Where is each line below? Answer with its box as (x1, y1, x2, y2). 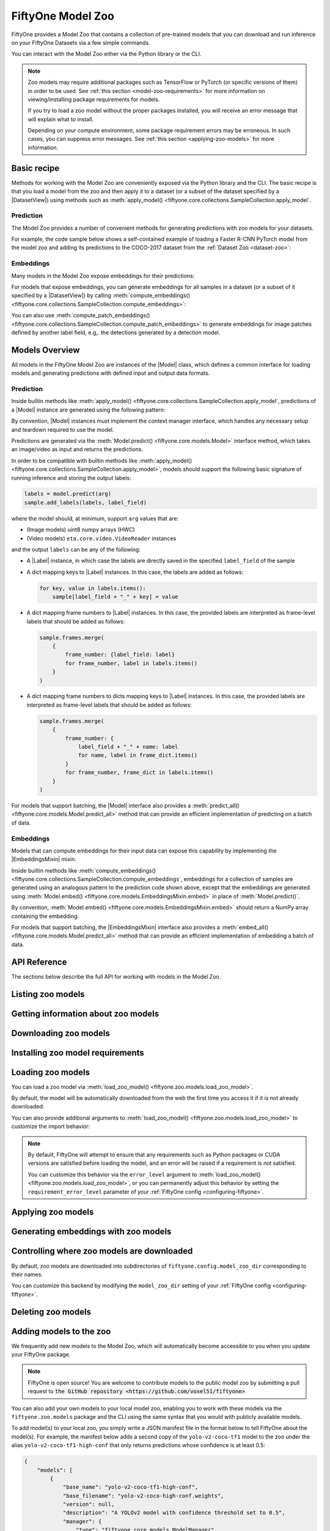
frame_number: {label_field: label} (65, 651, 175, 658)
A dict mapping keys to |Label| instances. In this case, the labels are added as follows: (26, 568, 244, 576)
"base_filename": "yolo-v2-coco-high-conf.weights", (62, 1492, 224, 1499)
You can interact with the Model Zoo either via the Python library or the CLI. (11, 50, 202, 58)
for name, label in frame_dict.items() (78, 752, 198, 759)
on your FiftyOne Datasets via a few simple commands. (11, 39, 151, 46)
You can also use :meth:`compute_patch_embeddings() (11, 312, 150, 319)
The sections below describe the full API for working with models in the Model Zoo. (11, 972, 221, 980)
